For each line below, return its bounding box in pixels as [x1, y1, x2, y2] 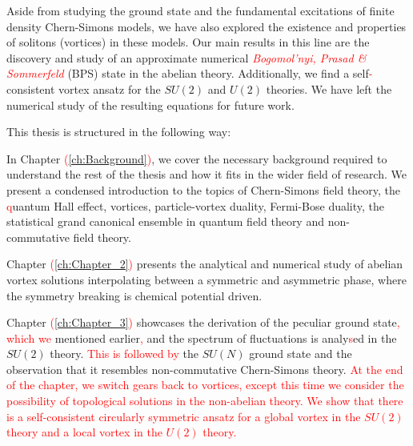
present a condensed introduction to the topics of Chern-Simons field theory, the [6, 181, 401, 198]
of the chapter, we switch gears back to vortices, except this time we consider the [6, 376, 404, 393]
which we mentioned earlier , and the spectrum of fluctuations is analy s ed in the [6, 329, 397, 346]
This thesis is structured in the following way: [6, 123, 231, 140]
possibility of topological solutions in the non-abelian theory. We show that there [6, 392, 403, 409]
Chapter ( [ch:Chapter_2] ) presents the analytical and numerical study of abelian [6, 255, 403, 272]
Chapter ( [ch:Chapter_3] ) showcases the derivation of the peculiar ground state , [6, 314, 400, 331]
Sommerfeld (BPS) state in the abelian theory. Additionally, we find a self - [6, 65, 373, 82]
